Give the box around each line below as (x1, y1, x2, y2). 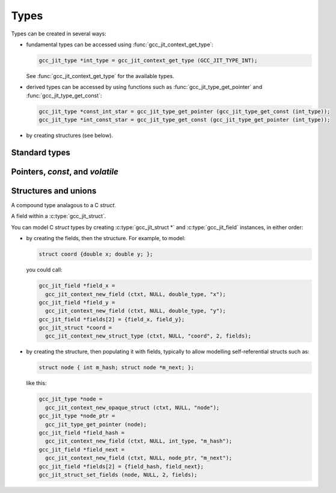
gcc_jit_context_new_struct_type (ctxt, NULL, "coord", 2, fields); (45, 333, 252, 339)
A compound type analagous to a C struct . (11, 201, 117, 208)
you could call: (26, 266, 63, 273)
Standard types (11, 147, 70, 157)
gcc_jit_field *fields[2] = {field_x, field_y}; (38, 316, 185, 322)
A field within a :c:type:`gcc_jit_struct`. (11, 213, 106, 220)
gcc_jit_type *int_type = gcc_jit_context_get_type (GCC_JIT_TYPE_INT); (38, 57, 258, 64)
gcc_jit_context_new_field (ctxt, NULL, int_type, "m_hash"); (45, 438, 233, 444)
